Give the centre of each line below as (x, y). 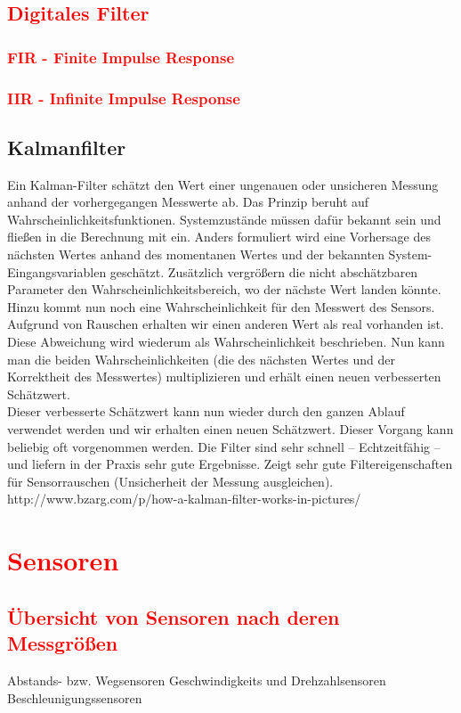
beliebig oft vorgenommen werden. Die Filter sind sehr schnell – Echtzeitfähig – (224, 446)
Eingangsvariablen (57, 271)
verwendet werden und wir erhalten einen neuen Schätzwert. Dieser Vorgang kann (230, 428)
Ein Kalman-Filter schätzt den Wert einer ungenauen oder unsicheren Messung (223, 184)
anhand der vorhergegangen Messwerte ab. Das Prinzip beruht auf (188, 202)
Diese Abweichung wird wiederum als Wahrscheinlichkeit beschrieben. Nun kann (226, 342)
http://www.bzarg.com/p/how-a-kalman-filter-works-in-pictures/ (184, 499)
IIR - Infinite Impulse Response (124, 98)
